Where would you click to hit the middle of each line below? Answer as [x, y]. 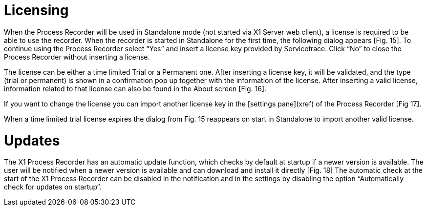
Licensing [36, 10]
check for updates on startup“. [53, 187]
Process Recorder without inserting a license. [77, 57]
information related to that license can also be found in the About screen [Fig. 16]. [135, 88]
